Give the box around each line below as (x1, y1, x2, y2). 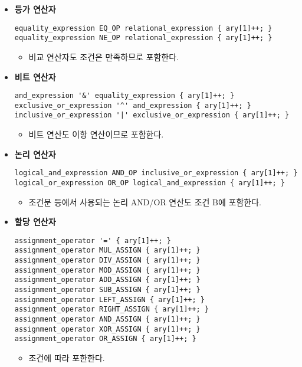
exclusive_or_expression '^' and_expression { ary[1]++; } (14, 101, 251, 110)
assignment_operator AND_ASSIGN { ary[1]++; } (14, 315, 201, 323)
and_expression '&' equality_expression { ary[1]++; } (14, 91, 235, 100)
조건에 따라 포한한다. (28, 351, 105, 363)
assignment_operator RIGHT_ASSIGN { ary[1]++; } (14, 305, 209, 314)
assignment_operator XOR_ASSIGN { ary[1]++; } (14, 325, 201, 333)
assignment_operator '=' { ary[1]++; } (14, 236, 171, 245)
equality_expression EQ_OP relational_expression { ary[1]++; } (14, 24, 273, 32)
